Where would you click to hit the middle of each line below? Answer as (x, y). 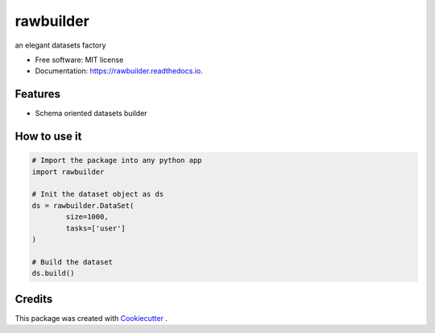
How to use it (48, 137)
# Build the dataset (72, 262)
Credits (34, 299)
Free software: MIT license (79, 60)
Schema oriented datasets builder (91, 114)
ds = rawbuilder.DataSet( (83, 205)
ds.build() (53, 273)
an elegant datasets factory (60, 45)
